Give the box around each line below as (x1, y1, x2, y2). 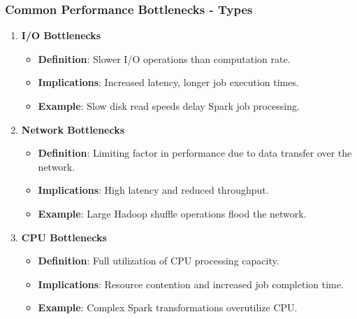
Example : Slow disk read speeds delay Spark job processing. (38, 99, 300, 113)
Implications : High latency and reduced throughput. (38, 183, 269, 197)
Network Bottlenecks (21, 122, 125, 136)
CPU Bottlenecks (21, 229, 107, 244)
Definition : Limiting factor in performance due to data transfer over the (38, 146, 352, 160)
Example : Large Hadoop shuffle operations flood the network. (38, 206, 307, 220)
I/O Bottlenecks (21, 28, 101, 43)
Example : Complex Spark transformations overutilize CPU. (38, 300, 298, 315)
